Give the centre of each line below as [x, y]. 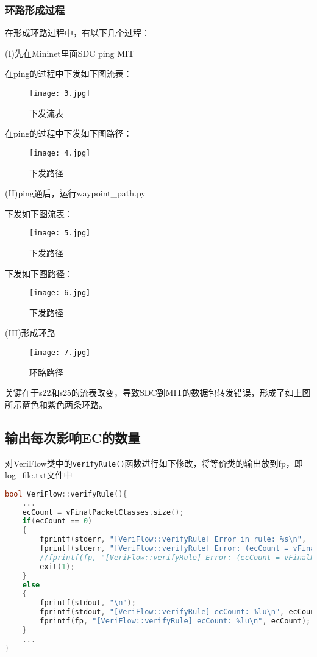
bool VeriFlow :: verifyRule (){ [66, 494]
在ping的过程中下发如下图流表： [69, 74]
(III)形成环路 [30, 333]
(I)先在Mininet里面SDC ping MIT [70, 53]
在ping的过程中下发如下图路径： [69, 133]
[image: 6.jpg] [60, 293]
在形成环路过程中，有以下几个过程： [77, 33]
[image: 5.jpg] [60, 233]
